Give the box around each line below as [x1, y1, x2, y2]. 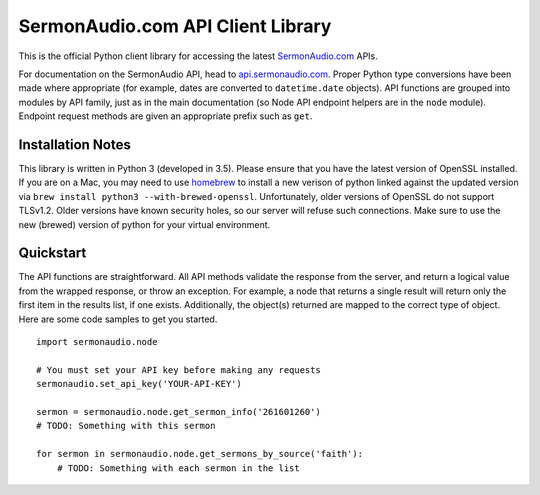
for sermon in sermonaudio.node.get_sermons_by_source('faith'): [36, 448, 364, 460]
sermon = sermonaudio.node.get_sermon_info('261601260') [36, 406, 322, 417]
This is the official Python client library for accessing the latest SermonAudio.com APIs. [18, 50, 379, 62]
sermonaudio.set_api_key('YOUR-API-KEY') [36, 378, 242, 390]
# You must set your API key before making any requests [36, 364, 322, 375]
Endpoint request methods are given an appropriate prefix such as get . [18, 110, 313, 122]
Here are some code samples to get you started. [18, 313, 218, 325]
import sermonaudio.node [36, 336, 158, 348]
